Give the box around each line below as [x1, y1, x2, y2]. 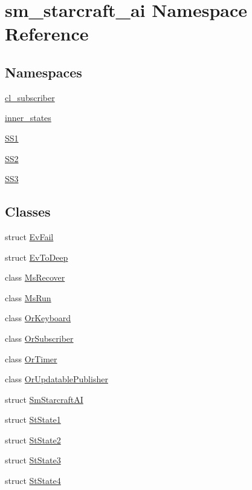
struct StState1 [5, 413, 61, 426]
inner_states [5, 111, 51, 124]
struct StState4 [5, 474, 61, 487]
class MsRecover [5, 271, 65, 284]
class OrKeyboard [5, 312, 71, 324]
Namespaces [5, 62, 82, 81]
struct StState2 [5, 433, 61, 446]
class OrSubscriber [5, 332, 74, 344]
